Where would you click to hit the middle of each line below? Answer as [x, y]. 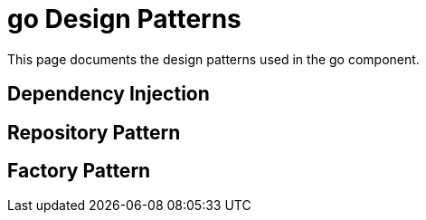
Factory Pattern [79, 171]
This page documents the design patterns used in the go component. [213, 59]
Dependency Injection [109, 94]
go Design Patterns [124, 19]
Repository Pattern [94, 132]
